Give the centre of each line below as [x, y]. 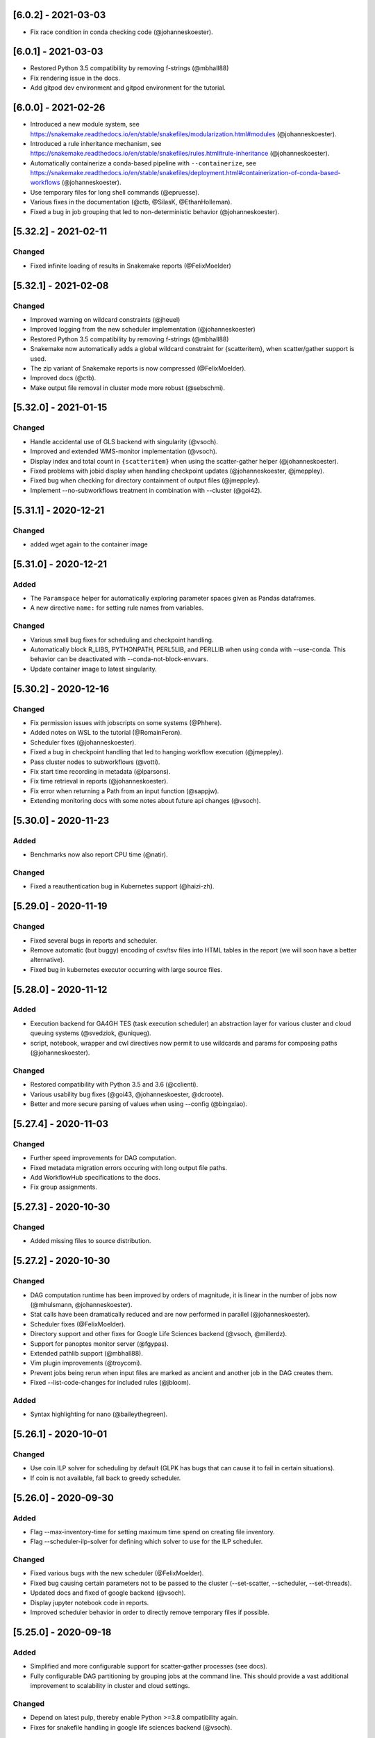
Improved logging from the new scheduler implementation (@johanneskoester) [143, 330]
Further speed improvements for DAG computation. [103, 1158]
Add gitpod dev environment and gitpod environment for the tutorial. [128, 88]
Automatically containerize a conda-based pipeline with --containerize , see [143, 163]
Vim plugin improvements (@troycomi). [86, 1363]
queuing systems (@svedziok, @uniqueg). [91, 1033]
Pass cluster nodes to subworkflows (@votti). [95, 762]
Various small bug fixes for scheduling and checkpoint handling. [122, 640]
